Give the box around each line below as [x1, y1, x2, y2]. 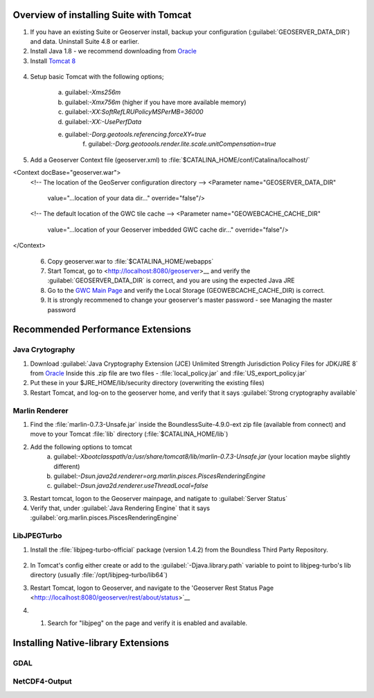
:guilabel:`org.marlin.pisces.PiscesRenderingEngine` [30, 513, 179, 522]
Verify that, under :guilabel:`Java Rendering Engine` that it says [30, 504, 211, 513]
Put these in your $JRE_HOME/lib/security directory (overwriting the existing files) [30, 379, 265, 387]
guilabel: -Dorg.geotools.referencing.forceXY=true [64, 130, 207, 139]
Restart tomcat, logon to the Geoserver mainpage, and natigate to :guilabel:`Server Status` [30, 494, 287, 502]
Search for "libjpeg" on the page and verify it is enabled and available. [47, 618, 248, 627]
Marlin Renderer [12, 406, 69, 416]
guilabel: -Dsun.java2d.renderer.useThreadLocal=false [53, 482, 208, 490]
